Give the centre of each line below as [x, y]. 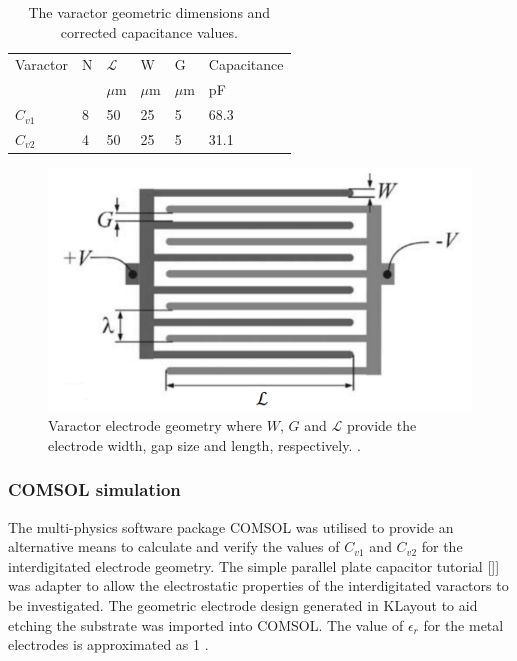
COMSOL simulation [94, 489]
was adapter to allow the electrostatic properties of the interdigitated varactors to [258, 585]
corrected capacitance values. [149, 31]
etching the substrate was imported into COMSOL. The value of [206, 624]
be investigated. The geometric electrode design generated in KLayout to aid [243, 604]
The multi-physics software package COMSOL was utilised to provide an [231, 526]
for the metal [463, 624]
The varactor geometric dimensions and [149, 12]
